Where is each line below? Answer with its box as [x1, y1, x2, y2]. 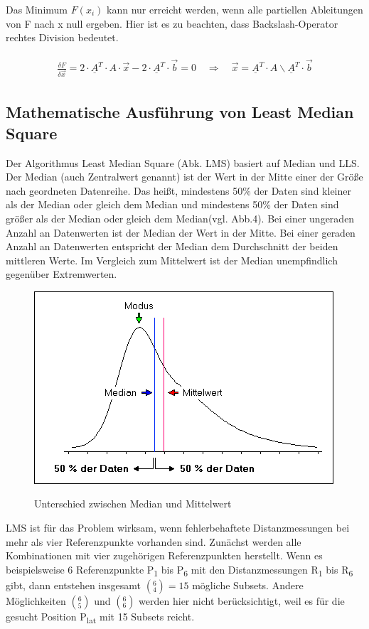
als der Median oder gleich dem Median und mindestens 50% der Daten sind [6, 197, 339, 212]
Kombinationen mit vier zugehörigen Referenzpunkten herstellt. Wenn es [6, 548, 323, 563]
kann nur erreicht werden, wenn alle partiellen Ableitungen [107, 2, 363, 16]
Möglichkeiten [6, 593, 66, 608]
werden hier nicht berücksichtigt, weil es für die [139, 593, 345, 608]
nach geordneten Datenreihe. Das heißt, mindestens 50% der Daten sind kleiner [6, 183, 351, 198]
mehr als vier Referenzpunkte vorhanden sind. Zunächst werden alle [6, 534, 301, 549]
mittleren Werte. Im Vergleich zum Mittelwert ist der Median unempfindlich [6, 252, 338, 267]
